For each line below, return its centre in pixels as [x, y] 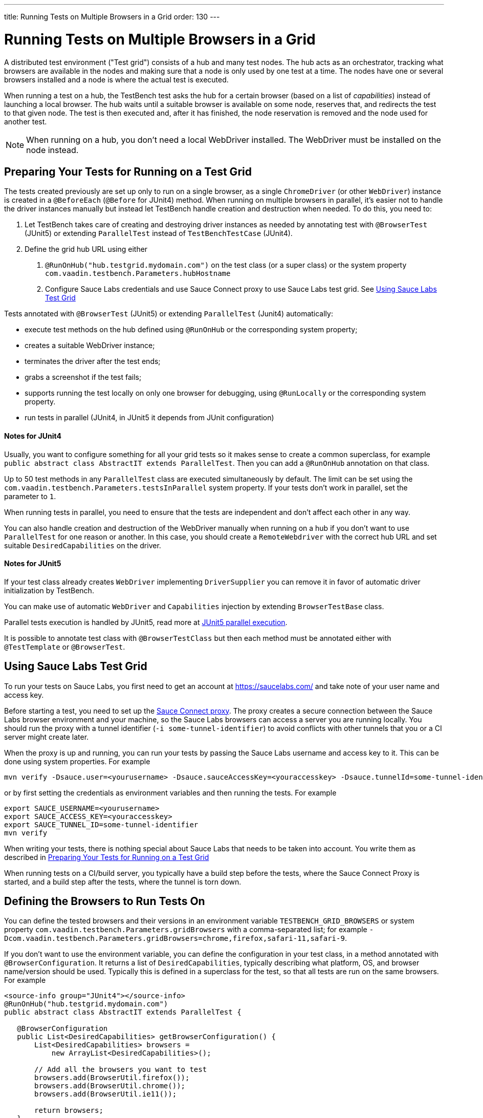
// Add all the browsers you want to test [121, 1070]
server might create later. [47, 737]
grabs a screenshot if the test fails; [83, 377]
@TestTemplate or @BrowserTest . [65, 647]
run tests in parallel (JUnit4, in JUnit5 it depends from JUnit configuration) [149, 418]
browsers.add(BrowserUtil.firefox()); [112, 1078]
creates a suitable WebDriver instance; [90, 346]
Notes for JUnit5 [33, 564]
